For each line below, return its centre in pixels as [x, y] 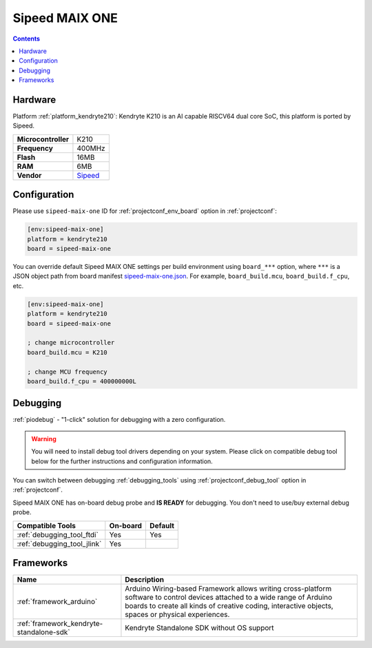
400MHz [91, 148]
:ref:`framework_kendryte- [60, 624]
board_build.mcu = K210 [68, 352]
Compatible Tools [46, 525]
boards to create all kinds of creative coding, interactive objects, [229, 606]
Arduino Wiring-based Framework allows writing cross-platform [228, 589]
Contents [27, 39]
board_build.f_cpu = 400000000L [82, 381]
